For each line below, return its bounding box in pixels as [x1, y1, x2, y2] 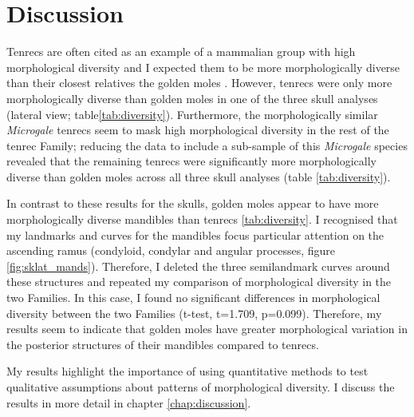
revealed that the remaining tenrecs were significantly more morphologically [6, 153, 377, 169]
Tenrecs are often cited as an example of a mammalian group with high [6, 43, 356, 60]
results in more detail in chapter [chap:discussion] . [6, 394, 251, 411]
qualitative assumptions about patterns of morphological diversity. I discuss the [6, 379, 395, 395]
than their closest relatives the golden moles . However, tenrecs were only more [6, 74, 392, 91]
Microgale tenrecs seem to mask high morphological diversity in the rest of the [6, 121, 389, 138]
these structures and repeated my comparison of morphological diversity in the [6, 273, 392, 290]
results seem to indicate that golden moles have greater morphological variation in [6, 320, 408, 337]
